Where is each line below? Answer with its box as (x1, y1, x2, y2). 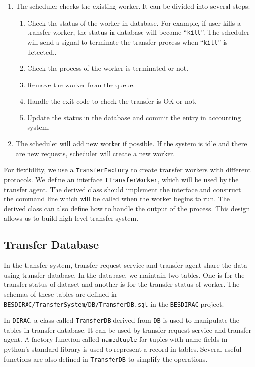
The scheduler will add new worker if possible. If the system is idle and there (15, 139, 247, 149)
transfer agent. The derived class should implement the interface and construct (4, 184, 241, 194)
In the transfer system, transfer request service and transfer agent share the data (4, 260, 247, 270)
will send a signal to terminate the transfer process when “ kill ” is (27, 36, 228, 47)
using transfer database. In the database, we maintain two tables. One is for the (4, 269, 245, 280)
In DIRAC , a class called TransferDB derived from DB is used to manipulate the (4, 315, 240, 325)
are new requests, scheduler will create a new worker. (15, 148, 175, 158)
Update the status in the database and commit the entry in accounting (27, 112, 241, 122)
